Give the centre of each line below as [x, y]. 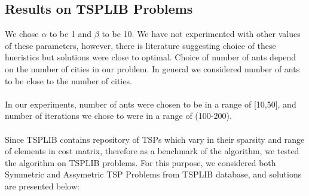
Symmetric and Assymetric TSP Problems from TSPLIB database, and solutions [153, 174]
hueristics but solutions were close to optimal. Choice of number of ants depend [151, 57]
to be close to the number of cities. [68, 80]
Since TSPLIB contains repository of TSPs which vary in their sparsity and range [155, 139]
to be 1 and [71, 34]
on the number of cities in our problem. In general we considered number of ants [152, 68]
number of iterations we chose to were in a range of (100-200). [118, 116]
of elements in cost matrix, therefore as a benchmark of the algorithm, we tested [152, 151]
